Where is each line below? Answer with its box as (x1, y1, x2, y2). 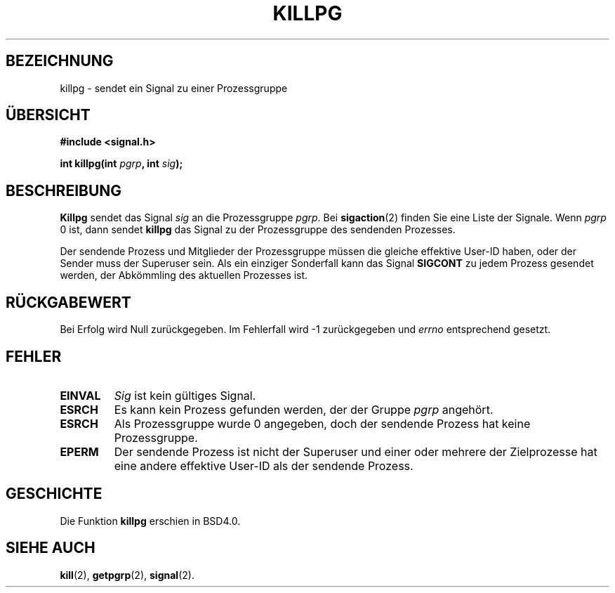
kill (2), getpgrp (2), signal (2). (60, 568, 194, 581)
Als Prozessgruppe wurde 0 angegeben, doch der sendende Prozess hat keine (114, 416, 531, 431)
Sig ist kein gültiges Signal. (114, 388, 256, 403)
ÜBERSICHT (6, 106, 91, 124)
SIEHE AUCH (6, 539, 95, 557)
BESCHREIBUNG (6, 181, 122, 200)
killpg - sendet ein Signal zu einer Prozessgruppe (60, 82, 288, 94)
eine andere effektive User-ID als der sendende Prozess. (114, 458, 414, 473)
